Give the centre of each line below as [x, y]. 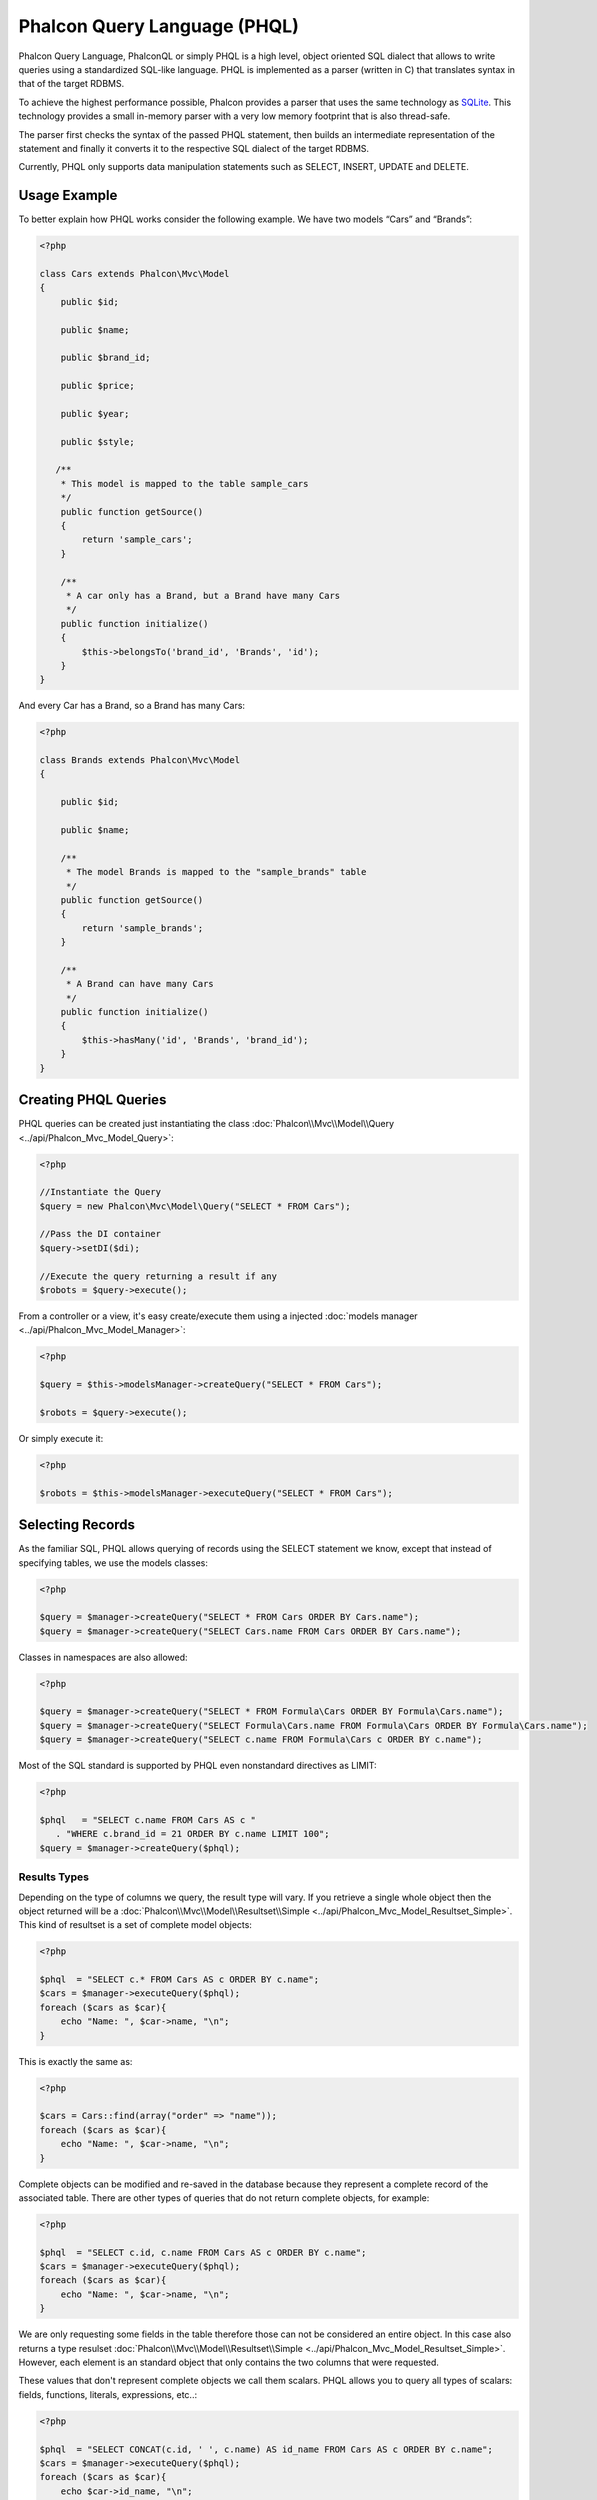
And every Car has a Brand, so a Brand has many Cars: [131, 706]
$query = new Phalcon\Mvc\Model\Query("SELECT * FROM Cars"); [195, 1206]
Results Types [54, 1877]
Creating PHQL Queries [92, 1100]
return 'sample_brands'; [142, 928]
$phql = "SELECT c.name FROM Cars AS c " [148, 1820]
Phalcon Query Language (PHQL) [158, 26]
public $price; [97, 386]
